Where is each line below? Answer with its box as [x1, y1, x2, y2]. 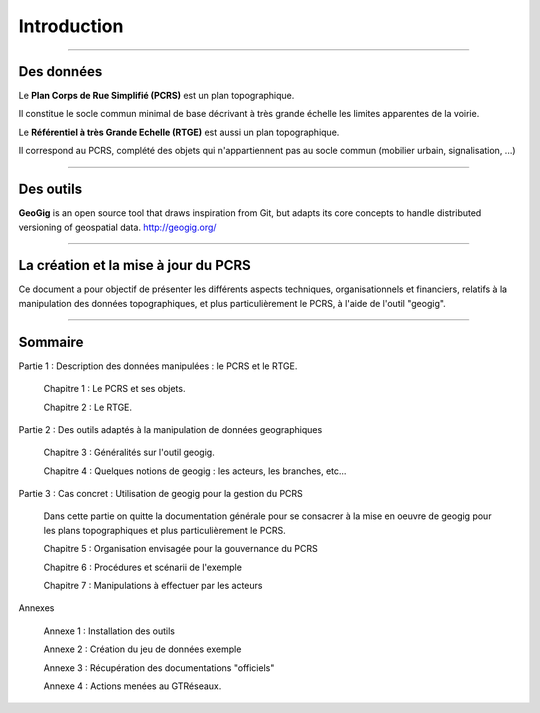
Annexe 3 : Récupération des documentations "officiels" [43, 661, 275, 674]
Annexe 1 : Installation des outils [43, 625, 175, 637]
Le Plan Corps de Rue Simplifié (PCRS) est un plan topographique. [18, 90, 295, 102]
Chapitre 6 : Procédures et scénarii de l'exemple [43, 561, 242, 573]
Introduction [18, 15, 124, 37]
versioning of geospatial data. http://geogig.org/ [18, 221, 217, 233]
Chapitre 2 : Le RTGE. [43, 401, 133, 413]
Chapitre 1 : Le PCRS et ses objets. [43, 383, 186, 395]
